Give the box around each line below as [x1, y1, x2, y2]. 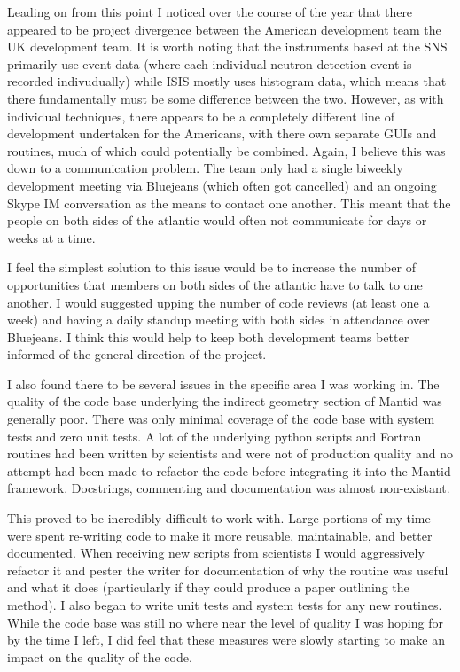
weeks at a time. [7, 228, 96, 246]
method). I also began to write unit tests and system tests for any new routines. [7, 596, 442, 613]
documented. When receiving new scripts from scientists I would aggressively [7, 543, 425, 562]
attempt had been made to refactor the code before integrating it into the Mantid [7, 461, 451, 480]
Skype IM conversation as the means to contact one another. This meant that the [7, 193, 451, 212]
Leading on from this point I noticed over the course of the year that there [7, 3, 413, 20]
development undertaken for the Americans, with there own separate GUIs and [7, 124, 437, 143]
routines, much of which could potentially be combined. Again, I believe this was [7, 141, 446, 160]
